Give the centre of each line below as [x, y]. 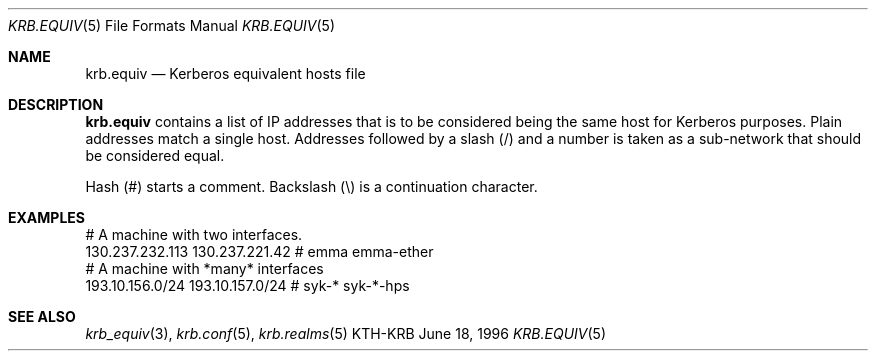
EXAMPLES [46, 217]
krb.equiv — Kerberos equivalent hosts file [225, 73]
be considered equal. [155, 155]
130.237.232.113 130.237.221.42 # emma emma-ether [259, 251]
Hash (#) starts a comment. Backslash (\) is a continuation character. [311, 186]
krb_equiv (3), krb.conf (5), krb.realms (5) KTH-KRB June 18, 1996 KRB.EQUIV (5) [345, 333]
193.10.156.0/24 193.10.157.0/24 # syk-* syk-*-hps [247, 285]
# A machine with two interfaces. [194, 234]
